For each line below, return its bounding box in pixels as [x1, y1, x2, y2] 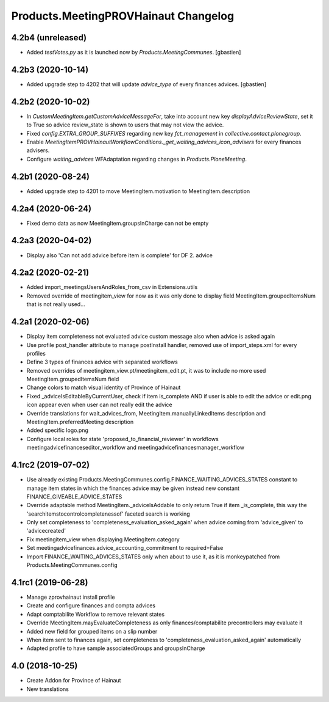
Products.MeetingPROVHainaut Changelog [11, 9, 235, 23]
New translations [26, 685, 69, 693]
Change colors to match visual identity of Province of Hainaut [26, 384, 181, 391]
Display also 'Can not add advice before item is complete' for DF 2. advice [26, 251, 213, 259]
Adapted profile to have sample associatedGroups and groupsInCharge [26, 645, 205, 652]
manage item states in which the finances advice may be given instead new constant [26, 484, 240, 492]
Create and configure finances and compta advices [26, 602, 155, 609]
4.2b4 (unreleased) [11, 32, 87, 43]
